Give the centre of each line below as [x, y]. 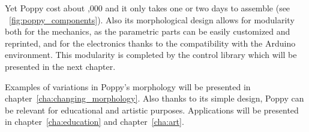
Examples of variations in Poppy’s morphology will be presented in [128, 86]
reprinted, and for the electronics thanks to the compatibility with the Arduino [150, 43]
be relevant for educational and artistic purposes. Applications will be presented [152, 110]
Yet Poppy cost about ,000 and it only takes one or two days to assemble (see [148, 8]
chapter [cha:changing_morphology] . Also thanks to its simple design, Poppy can [154, 98]
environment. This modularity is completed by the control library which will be [151, 55]
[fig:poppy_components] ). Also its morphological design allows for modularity [152, 19]
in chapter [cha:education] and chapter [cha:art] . [94, 122]
